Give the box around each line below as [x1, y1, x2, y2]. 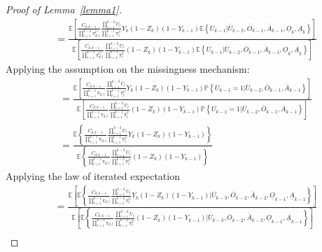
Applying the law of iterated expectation [6, 169, 180, 183]
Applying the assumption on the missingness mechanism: [6, 62, 250, 76]
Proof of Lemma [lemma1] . [6, 2, 122, 16]
